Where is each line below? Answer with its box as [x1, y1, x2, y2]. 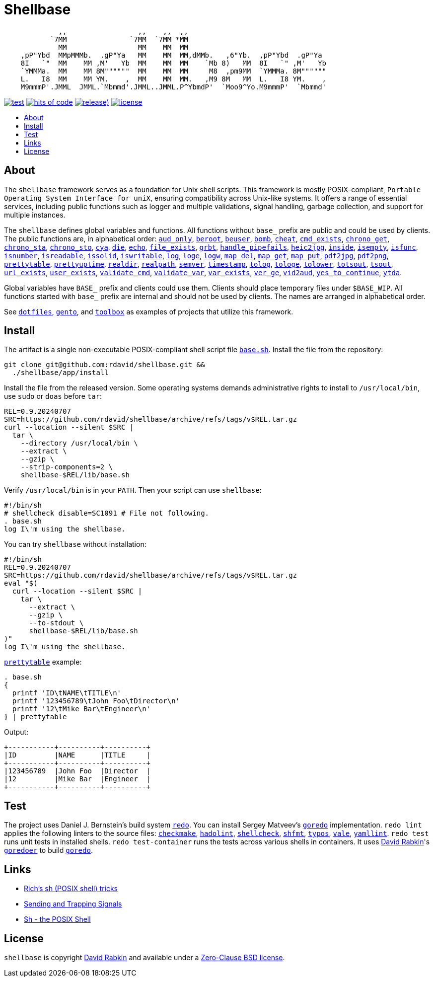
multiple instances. [4, 210, 66, 219]
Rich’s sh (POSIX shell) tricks [24, 884, 118, 893]
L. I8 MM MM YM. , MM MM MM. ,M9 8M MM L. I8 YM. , [20, 75, 327, 83]
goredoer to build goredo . [4, 846, 93, 855]
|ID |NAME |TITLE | [4, 751, 151, 759]
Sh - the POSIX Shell [24, 915, 91, 924]
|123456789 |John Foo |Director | [4, 767, 151, 775]
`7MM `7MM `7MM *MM [50, 35, 188, 43]
